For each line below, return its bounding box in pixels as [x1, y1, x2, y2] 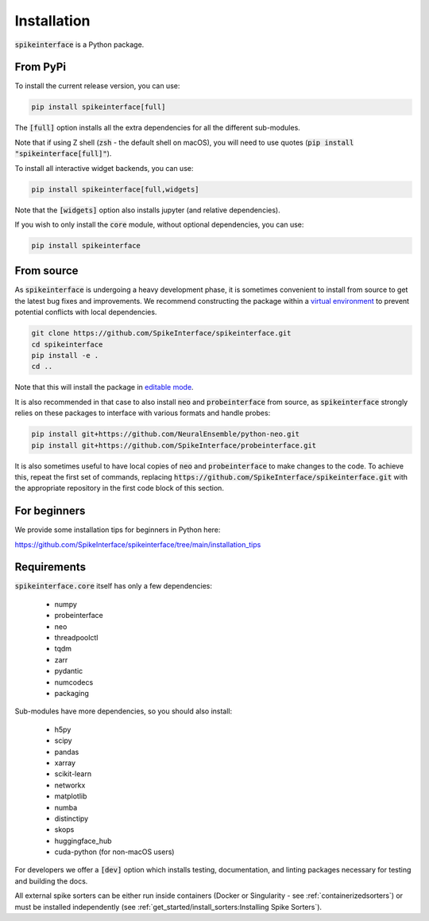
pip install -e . [31, 351, 99, 359]
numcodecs [54, 677, 94, 687]
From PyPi [14, 60, 67, 74]
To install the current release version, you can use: [14, 81, 180, 91]
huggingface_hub [54, 836, 112, 845]
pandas [54, 747, 79, 756]
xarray [54, 758, 75, 767]
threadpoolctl [54, 633, 99, 643]
